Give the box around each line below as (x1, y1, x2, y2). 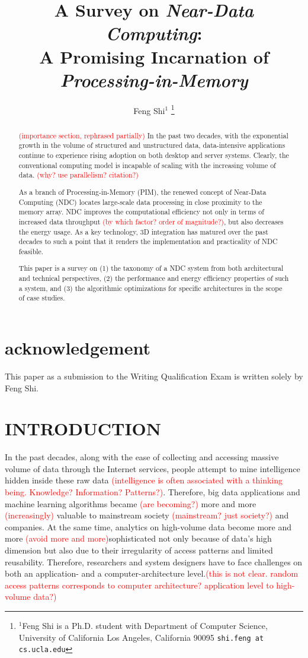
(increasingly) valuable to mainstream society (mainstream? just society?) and (5, 509, 289, 521)
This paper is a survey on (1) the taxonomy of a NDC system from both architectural (18, 263, 284, 273)
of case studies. (18, 293, 65, 303)
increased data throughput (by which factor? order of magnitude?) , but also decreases (18, 216, 284, 226)
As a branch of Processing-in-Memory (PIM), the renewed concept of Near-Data (18, 186, 267, 197)
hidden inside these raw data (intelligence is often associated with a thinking (5, 474, 283, 486)
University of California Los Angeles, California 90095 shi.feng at (18, 631, 264, 643)
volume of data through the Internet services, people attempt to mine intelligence (5, 462, 300, 474)
